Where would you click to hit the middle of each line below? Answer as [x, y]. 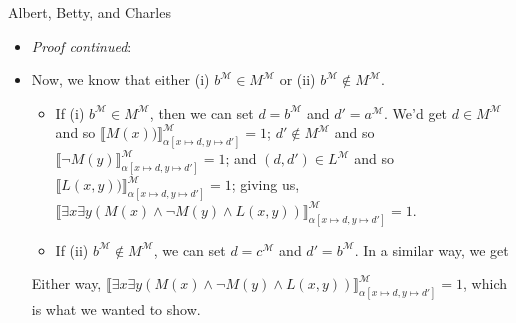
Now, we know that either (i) [120, 79]
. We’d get [416, 112]
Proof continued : [81, 45]
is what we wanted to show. [116, 309]
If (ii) [72, 249]
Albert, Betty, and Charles [89, 12]
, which [485, 283]
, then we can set [201, 112]
